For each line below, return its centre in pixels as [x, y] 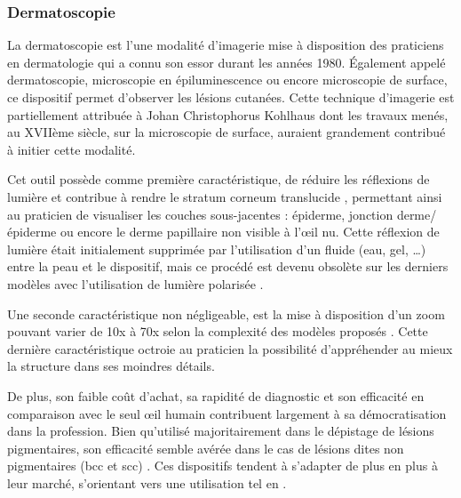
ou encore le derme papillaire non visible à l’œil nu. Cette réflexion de [250, 232]
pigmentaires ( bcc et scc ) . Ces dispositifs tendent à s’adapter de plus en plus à [223, 466]
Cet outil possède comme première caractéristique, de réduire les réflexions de [219, 179]
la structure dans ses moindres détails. [111, 366]
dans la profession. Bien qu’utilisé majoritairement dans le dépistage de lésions [221, 431]
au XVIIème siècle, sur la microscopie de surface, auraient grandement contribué [227, 132]
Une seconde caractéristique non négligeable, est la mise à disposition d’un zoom [226, 313]
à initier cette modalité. [72, 149]
